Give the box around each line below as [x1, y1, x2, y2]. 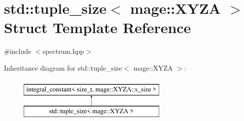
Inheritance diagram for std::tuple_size [4, 62, 122, 73]
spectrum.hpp [42, 46, 84, 56]
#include [4, 46, 32, 56]
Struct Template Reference [4, 17, 191, 38]
